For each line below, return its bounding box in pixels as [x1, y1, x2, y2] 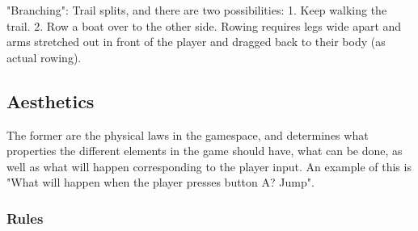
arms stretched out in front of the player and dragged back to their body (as [6, 33, 386, 50]
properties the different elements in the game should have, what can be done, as [6, 142, 403, 159]
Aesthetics [6, 88, 95, 113]
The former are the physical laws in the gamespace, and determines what [6, 126, 369, 143]
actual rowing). [6, 48, 82, 65]
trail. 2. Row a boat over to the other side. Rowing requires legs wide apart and [6, 17, 402, 34]
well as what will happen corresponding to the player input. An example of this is [6, 157, 412, 174]
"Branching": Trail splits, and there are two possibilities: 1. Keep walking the [6, 2, 387, 18]
